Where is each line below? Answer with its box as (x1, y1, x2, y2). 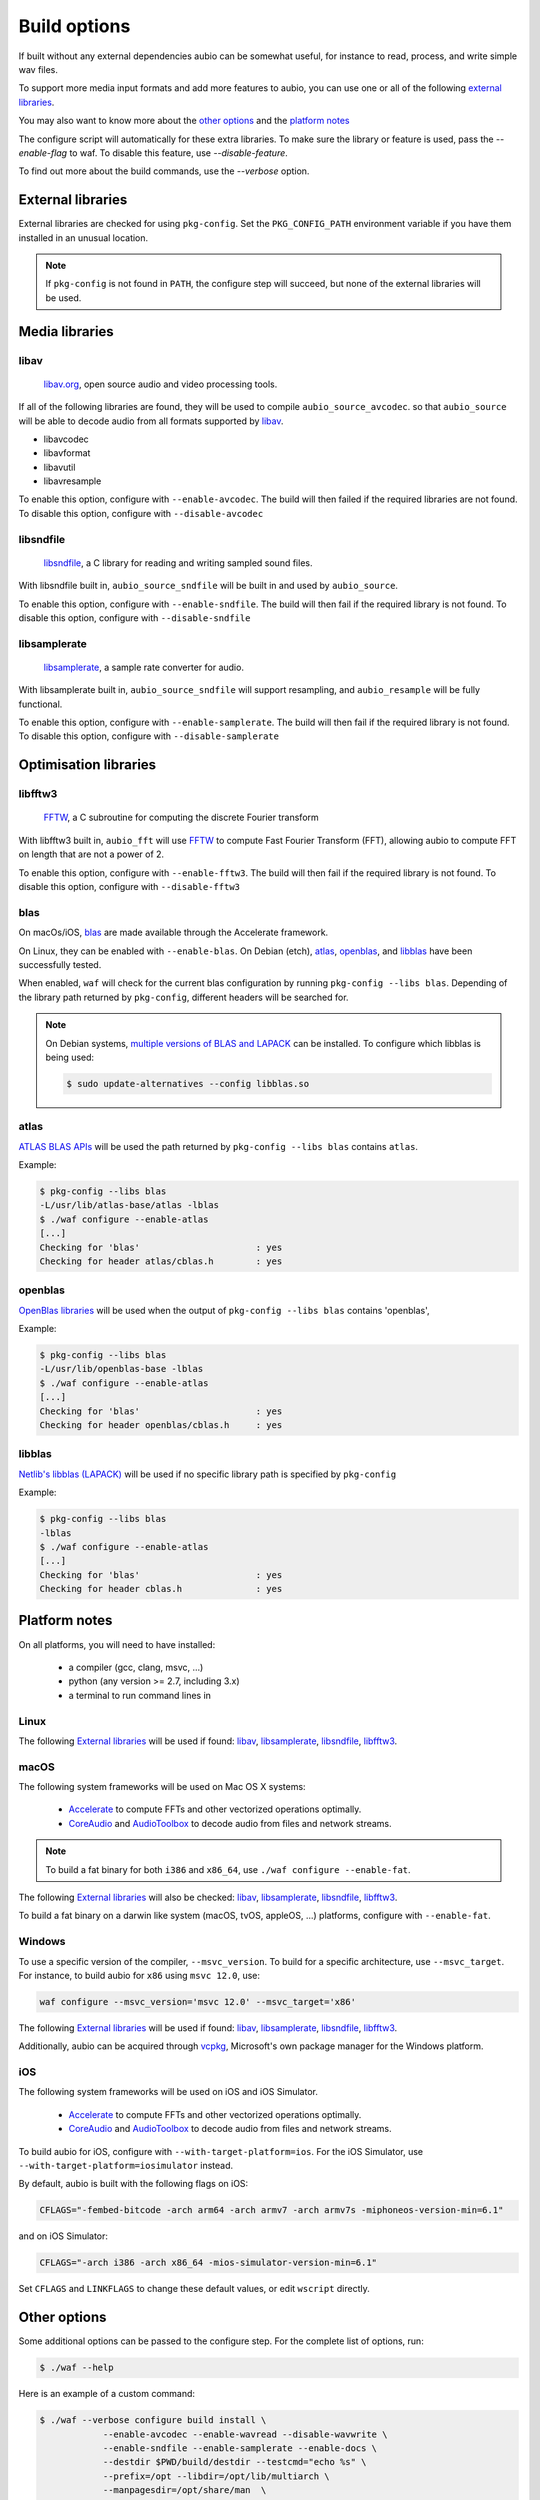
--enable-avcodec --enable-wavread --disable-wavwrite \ (102, 2428, 388, 2440)
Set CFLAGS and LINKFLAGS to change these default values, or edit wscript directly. (18, 2283, 370, 2295)
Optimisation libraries (18, 756, 157, 774)
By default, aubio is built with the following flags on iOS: (18, 2178, 249, 2190)
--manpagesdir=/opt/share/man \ (102, 2485, 267, 2496)
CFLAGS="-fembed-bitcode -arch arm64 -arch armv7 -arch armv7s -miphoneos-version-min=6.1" (39, 2205, 504, 2216)
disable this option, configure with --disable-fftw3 (18, 881, 240, 893)
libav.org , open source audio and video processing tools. (43, 378, 278, 390)
